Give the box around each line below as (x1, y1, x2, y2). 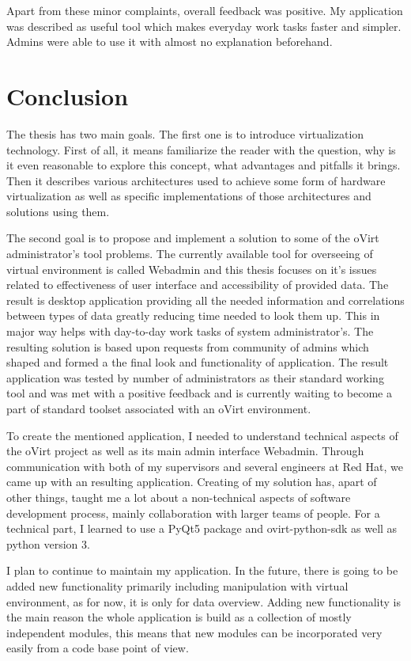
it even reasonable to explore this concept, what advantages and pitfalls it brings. (6, 157, 401, 173)
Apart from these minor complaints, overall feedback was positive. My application (6, 2, 403, 18)
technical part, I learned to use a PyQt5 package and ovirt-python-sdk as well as (6, 520, 398, 537)
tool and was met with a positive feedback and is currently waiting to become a (6, 385, 392, 401)
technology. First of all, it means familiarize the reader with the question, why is (6, 141, 396, 158)
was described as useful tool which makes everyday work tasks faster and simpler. (6, 17, 402, 34)
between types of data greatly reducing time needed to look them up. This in (6, 307, 380, 324)
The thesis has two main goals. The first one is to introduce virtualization (6, 125, 364, 142)
